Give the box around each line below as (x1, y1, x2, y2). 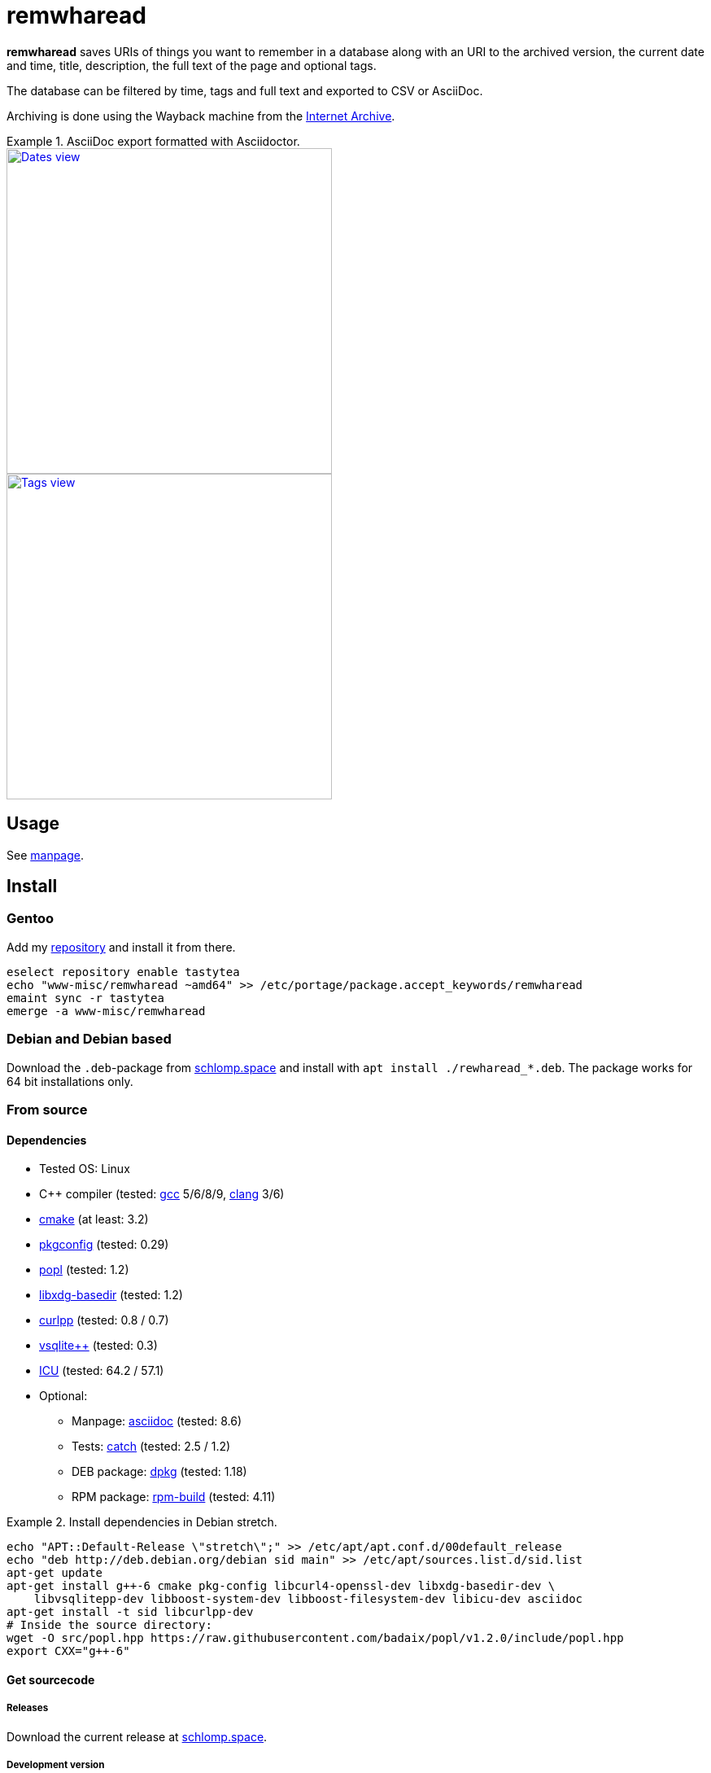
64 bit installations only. (7, 1074, 133, 1088)
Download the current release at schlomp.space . (7, 1729, 268, 1744)
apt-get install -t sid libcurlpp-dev (7, 1605, 254, 1619)
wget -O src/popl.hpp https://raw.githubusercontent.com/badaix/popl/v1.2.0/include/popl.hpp (7, 1631, 624, 1645)
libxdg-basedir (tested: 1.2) (39, 1288, 183, 1302)
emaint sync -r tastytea (7, 991, 164, 1005)
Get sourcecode (7, 1672, 95, 1687)
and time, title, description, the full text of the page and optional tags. (7, 58, 377, 72)
